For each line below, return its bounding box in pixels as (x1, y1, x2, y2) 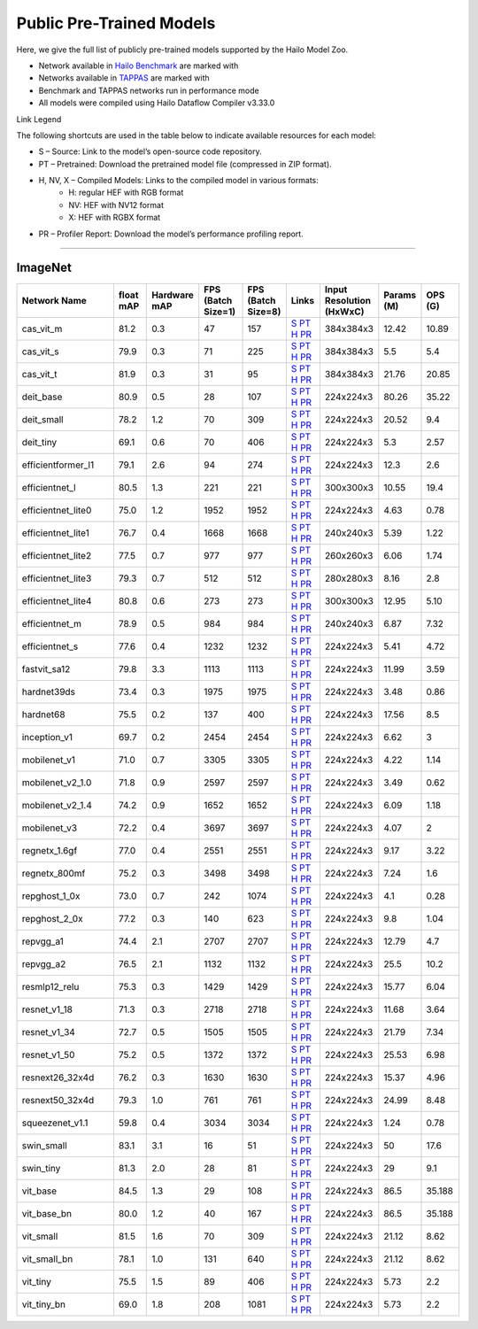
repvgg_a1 (21, 935, 64, 947)
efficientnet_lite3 (21, 572, 92, 584)
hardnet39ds (21, 685, 75, 698)
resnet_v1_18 (21, 1003, 73, 1016)
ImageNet (16, 260, 73, 275)
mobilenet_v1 (21, 753, 75, 766)
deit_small (21, 413, 64, 425)
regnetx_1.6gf (21, 844, 78, 856)
